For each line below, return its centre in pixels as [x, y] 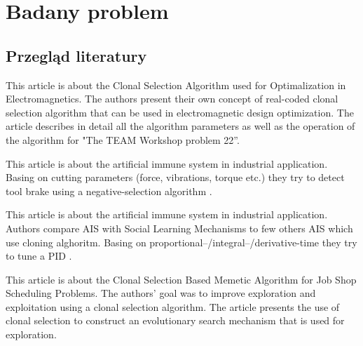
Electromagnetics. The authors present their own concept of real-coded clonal [172, 99]
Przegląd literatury [76, 55]
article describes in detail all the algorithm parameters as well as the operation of [180, 126]
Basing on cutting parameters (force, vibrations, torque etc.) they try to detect [175, 177]
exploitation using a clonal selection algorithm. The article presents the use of [173, 306]
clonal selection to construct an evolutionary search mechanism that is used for [175, 320]
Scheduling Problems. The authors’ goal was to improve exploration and [161, 293]
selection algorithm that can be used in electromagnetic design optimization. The [180, 112]
